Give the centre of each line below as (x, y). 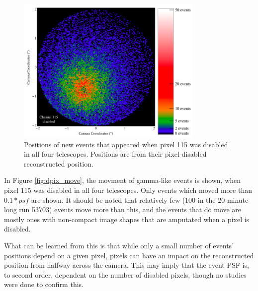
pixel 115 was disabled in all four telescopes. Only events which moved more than (128, 190)
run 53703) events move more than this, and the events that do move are (130, 209)
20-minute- (234, 200)
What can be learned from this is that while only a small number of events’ (119, 246)
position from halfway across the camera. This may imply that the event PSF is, (127, 265)
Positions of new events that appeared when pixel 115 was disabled (126, 144)
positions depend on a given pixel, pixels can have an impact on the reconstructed (129, 255)
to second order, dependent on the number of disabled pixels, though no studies (125, 274)
